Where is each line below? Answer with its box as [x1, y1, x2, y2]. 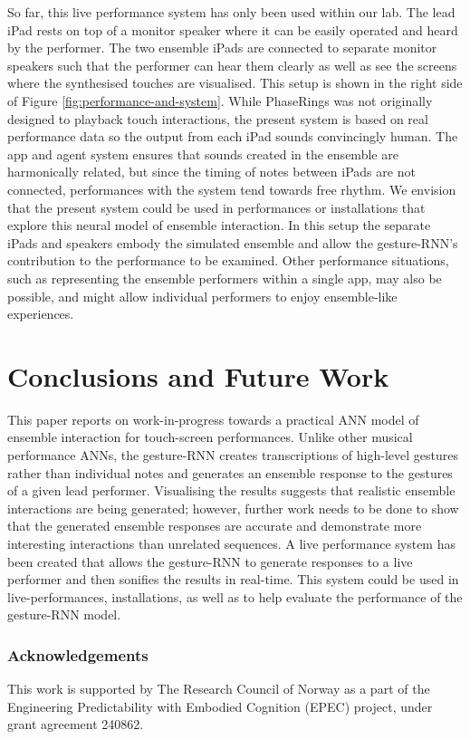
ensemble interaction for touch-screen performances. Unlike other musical [7, 427, 413, 446]
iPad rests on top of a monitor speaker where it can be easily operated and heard [7, 20, 458, 39]
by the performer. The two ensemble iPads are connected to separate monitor [7, 38, 437, 57]
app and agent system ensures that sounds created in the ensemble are [7, 144, 398, 163]
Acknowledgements [7, 643, 149, 666]
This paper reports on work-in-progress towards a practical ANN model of [7, 409, 419, 428]
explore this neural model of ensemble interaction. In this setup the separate [7, 216, 431, 235]
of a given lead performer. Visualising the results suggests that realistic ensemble [7, 481, 456, 500]
